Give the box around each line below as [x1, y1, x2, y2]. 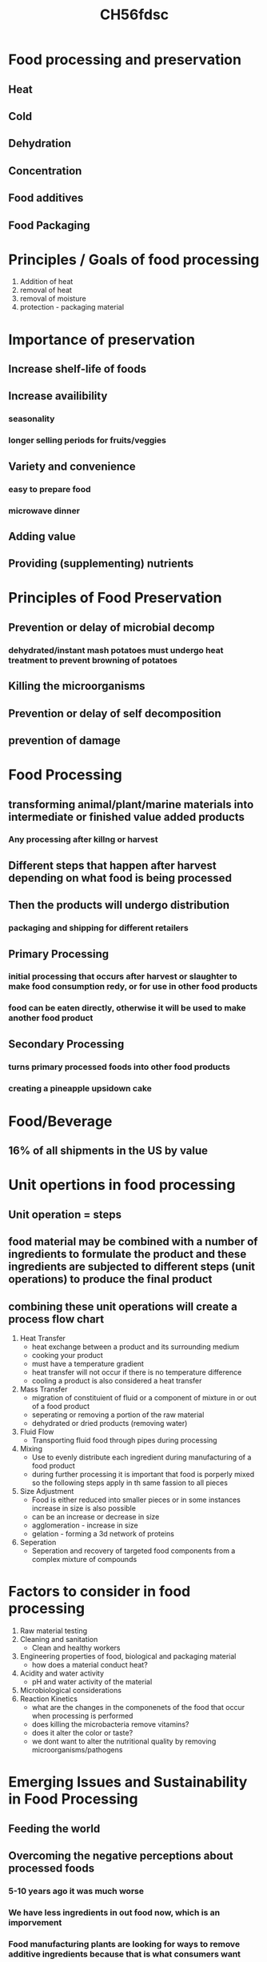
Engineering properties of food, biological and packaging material [19, 1651, 237, 1661]
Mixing [19, 1444, 42, 1453]
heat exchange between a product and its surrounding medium [31, 1342, 240, 1351]
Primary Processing [8, 947, 110, 961]
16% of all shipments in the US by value [8, 1144, 208, 1158]
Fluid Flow [19, 1427, 54, 1436]
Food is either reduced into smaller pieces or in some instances [31, 1495, 241, 1504]
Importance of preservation [8, 330, 196, 349]
